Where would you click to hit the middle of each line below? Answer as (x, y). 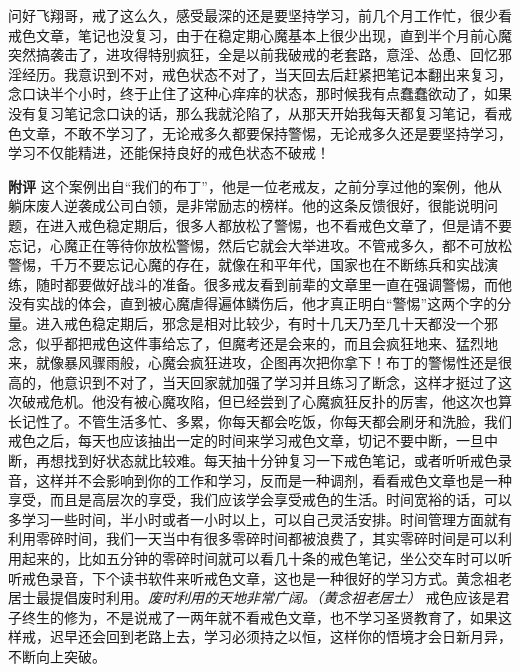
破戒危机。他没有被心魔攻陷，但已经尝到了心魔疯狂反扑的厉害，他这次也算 (266, 401)
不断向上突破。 (57, 656)
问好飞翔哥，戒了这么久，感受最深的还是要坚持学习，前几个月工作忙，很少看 (260, 15)
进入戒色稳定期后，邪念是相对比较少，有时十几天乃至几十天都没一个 (259, 322)
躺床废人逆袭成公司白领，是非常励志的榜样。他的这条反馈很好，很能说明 (246, 205)
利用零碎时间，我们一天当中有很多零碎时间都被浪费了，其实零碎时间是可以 (253, 538)
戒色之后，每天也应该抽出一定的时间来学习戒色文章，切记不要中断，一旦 (246, 440)
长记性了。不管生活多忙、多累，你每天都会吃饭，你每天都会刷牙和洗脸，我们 (260, 420)
